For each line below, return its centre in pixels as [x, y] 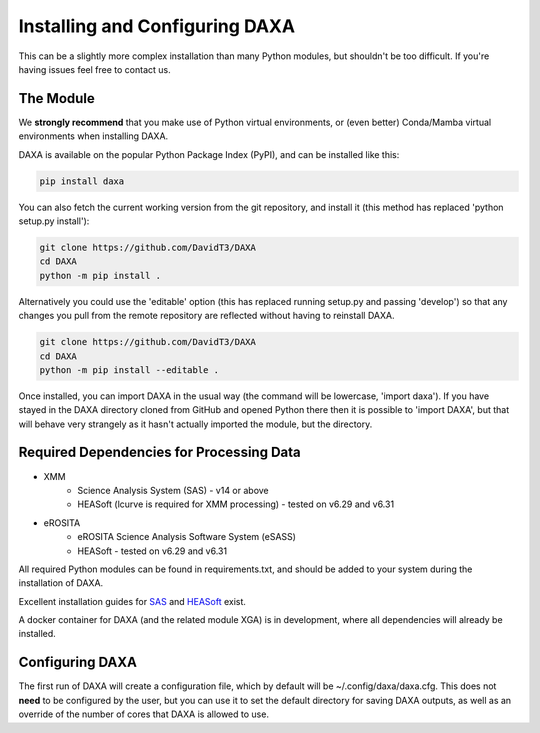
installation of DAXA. [61, 583]
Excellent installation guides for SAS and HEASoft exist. [132, 601]
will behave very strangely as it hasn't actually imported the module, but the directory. [195, 424]
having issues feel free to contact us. [94, 69]
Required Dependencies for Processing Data [159, 452]
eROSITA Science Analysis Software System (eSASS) [187, 537]
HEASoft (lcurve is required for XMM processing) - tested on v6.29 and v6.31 [236, 504]
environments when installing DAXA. [93, 136]
